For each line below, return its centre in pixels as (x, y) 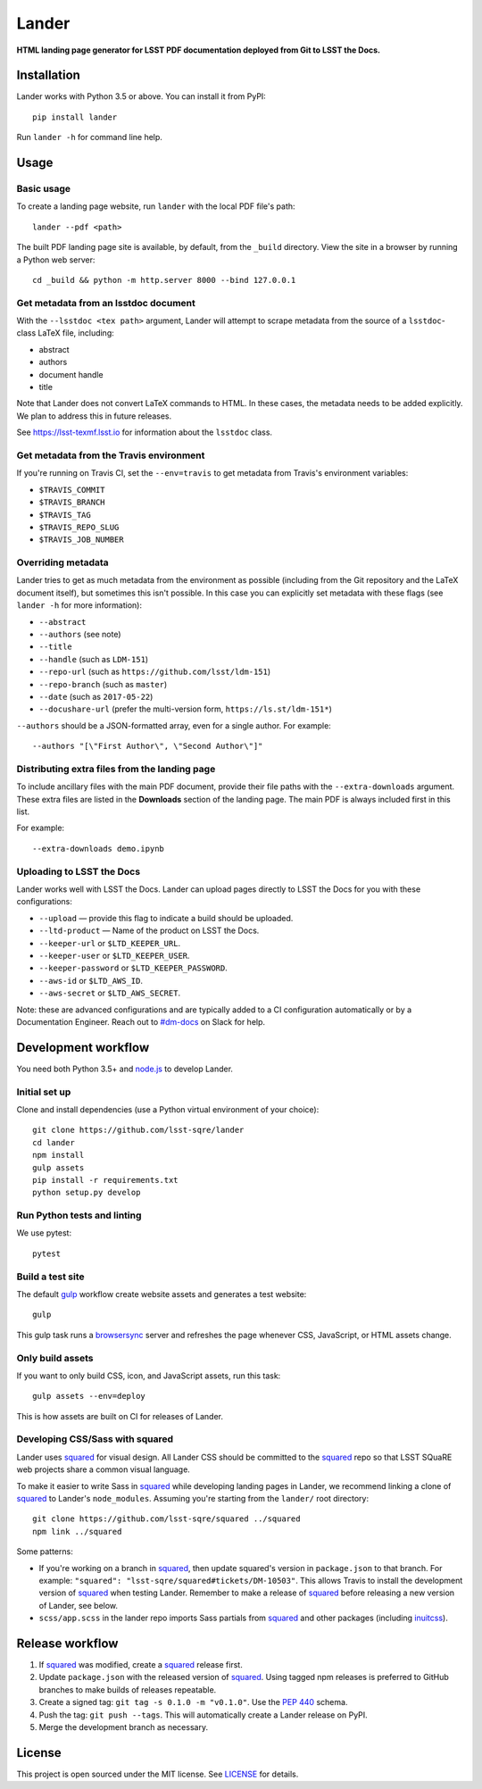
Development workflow (83, 1048)
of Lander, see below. (79, 1605)
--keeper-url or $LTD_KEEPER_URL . (110, 943)
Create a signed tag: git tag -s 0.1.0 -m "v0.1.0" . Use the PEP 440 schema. (193, 1702)
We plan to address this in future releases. (94, 416)
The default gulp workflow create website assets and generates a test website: (162, 1294)
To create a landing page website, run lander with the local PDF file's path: (156, 206)
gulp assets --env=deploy (89, 1396)
